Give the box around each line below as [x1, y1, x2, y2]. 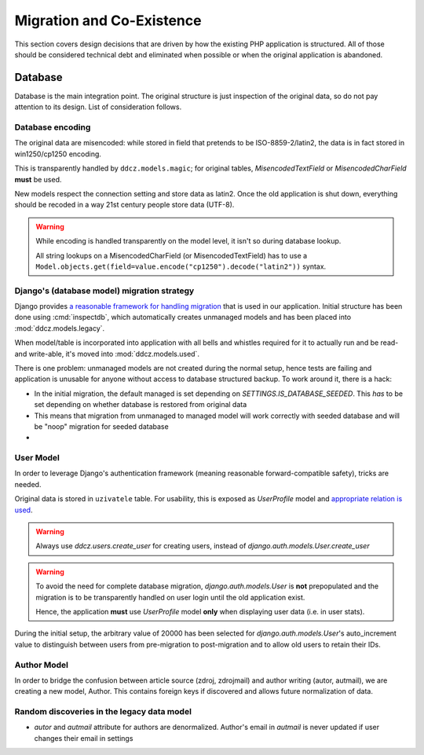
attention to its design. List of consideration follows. [14, 102, 182, 112]
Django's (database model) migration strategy [14, 285, 195, 296]
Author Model [14, 659, 68, 670]
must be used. [14, 174, 62, 184]
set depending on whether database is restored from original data [34, 400, 247, 409]
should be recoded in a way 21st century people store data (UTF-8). [14, 200, 235, 210]
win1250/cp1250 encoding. [14, 149, 102, 159]
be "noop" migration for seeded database [34, 421, 169, 431]
